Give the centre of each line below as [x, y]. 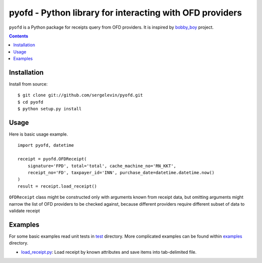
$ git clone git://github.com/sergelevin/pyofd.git [80, 95]
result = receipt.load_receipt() [57, 186]
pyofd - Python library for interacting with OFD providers [125, 13]
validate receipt [25, 211]
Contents [19, 36]
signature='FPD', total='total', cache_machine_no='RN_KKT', [102, 166]
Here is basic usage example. [38, 134]
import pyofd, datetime [46, 145]
